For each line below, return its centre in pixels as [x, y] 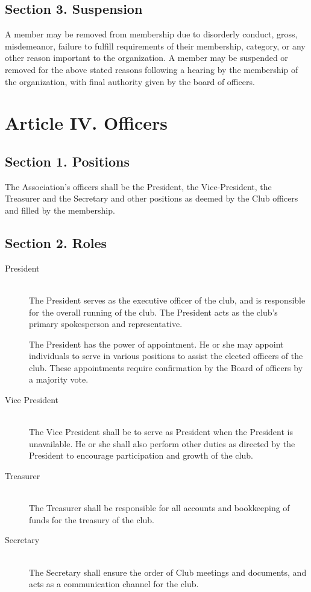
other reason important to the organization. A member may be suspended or [146, 58]
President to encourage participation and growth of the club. [141, 455]
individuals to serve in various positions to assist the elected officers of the [166, 356]
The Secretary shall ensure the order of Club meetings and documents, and [168, 572]
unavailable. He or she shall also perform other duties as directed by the [162, 443]
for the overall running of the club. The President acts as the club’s [153, 312]
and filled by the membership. [60, 210]
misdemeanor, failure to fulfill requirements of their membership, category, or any [155, 46]
